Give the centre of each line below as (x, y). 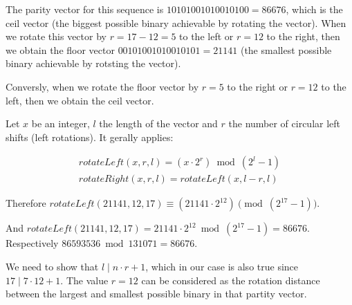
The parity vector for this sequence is (85, 9)
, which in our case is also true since (222, 266)
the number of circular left (285, 123)
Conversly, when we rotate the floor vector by (102, 86)
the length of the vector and (158, 123)
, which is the (314, 9)
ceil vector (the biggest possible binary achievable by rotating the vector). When (176, 22)
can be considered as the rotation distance (231, 280)
